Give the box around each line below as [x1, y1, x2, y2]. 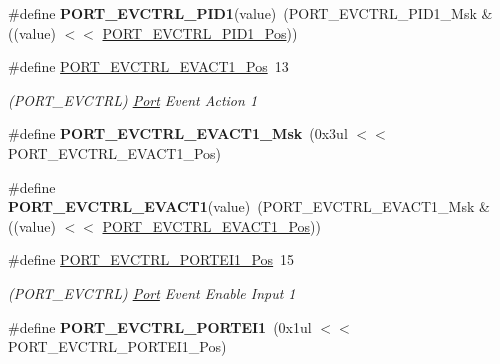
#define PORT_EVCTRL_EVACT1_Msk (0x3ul [8, 123, 348, 144]
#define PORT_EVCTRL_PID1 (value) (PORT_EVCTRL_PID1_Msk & [8, 3, 493, 23]
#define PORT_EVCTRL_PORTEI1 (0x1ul [8, 316, 312, 337]
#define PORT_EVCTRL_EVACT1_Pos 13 [8, 56, 289, 77]
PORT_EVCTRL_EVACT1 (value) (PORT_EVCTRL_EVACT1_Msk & [8, 196, 490, 217]
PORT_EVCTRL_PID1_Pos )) [102, 22, 298, 43]
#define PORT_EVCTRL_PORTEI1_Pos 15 [8, 249, 295, 270]
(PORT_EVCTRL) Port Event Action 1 [8, 89, 258, 110]
